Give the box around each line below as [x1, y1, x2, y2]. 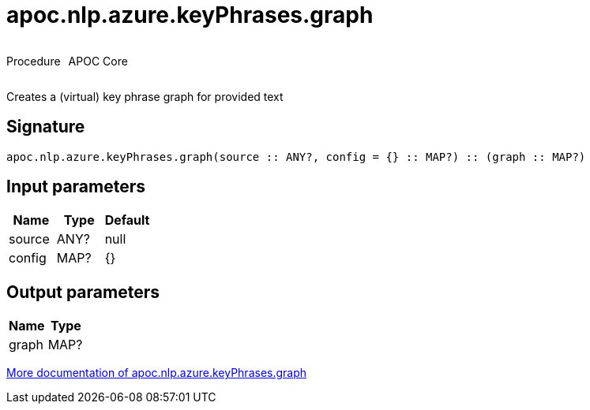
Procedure [6, 54, 61, 68]
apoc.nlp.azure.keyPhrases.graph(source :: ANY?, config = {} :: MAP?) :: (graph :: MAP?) [6, 150, 586, 163]
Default [104, 212, 150, 229]
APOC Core [68, 54, 128, 68]
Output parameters [6, 281, 160, 302]
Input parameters [6, 177, 146, 197]
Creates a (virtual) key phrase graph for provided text [6, 89, 284, 103]
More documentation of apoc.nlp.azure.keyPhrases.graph [6, 366, 307, 380]
